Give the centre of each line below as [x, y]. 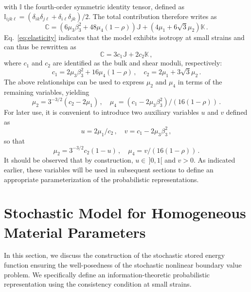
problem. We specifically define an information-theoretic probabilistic [107, 274]
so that [14, 140]
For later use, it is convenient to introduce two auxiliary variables [101, 112]
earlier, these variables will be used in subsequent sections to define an [109, 169]
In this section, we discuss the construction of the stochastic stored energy [115, 255]
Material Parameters [75, 232]
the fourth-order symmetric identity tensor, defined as [104, 6]
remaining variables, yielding [47, 92]
